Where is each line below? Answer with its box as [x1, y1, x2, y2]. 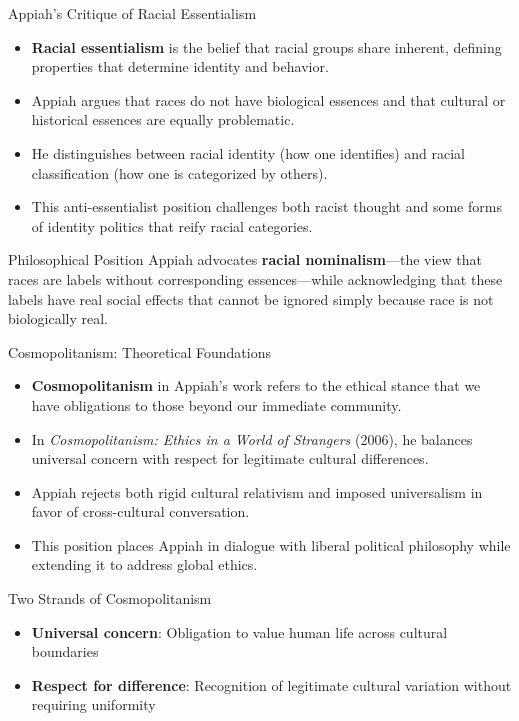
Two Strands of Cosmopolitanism [8, 588, 212, 609]
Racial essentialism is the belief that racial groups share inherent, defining [31, 36, 502, 57]
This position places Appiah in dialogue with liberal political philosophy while [31, 534, 511, 555]
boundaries [31, 641, 99, 662]
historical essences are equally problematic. [31, 109, 295, 130]
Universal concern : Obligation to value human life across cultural [31, 621, 448, 642]
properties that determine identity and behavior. [31, 56, 329, 77]
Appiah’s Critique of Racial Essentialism [8, 3, 257, 23]
